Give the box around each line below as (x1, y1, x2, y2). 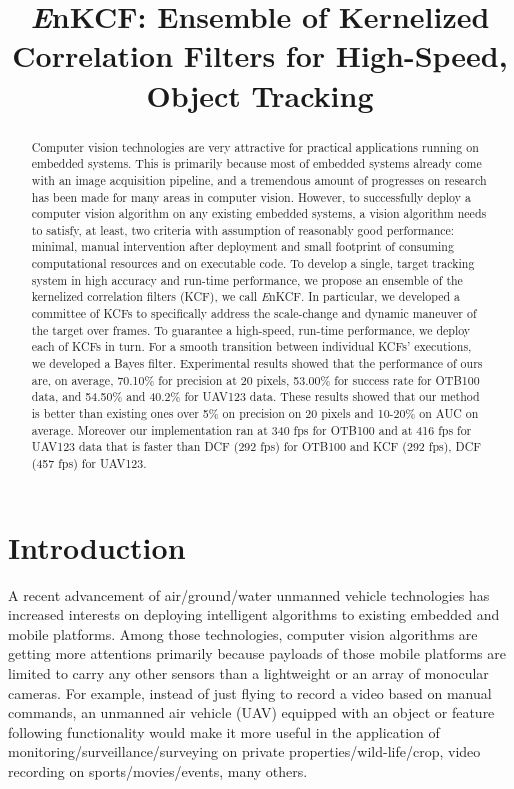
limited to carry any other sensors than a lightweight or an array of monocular (8, 662, 489, 683)
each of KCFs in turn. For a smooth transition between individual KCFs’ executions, (31, 338, 472, 355)
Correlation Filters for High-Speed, (12, 35, 508, 76)
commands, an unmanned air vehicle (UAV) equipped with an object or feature (8, 702, 495, 723)
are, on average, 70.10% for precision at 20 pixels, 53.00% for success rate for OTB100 (31, 371, 480, 388)
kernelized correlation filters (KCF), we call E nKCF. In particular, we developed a (31, 288, 460, 305)
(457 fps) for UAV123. (31, 455, 147, 472)
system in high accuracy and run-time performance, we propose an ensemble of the (31, 271, 463, 288)
